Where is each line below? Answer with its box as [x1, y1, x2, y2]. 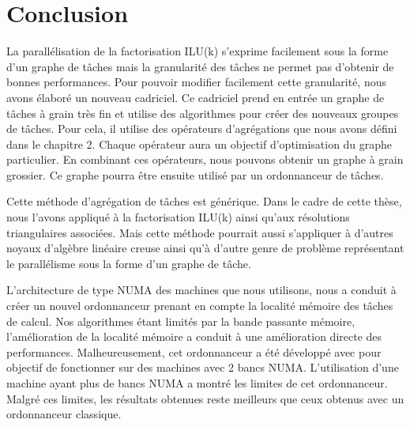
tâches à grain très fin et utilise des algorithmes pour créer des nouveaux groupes [6, 104, 399, 121]
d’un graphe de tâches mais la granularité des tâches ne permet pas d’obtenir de [6, 58, 394, 74]
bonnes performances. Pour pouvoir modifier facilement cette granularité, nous [6, 74, 387, 90]
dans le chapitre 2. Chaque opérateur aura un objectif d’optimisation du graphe [6, 135, 393, 152]
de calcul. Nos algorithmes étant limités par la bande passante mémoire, [6, 312, 355, 329]
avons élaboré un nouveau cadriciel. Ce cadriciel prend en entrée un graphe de [6, 89, 385, 105]
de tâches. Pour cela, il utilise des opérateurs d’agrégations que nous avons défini [6, 120, 397, 137]
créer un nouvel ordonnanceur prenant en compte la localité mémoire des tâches [6, 297, 393, 314]
